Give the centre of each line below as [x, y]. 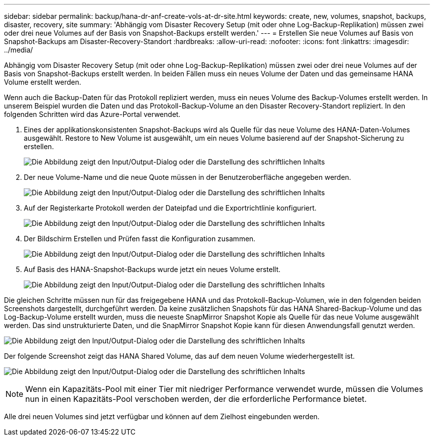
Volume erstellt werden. [43, 82]
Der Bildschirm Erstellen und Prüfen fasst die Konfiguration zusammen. [140, 239]
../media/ [19, 50]
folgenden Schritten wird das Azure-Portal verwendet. [92, 114]
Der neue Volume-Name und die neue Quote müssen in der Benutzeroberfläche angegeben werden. [188, 177]
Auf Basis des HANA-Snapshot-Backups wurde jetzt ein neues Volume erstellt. [152, 269]
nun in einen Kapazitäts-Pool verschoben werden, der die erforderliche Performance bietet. [196, 399]
